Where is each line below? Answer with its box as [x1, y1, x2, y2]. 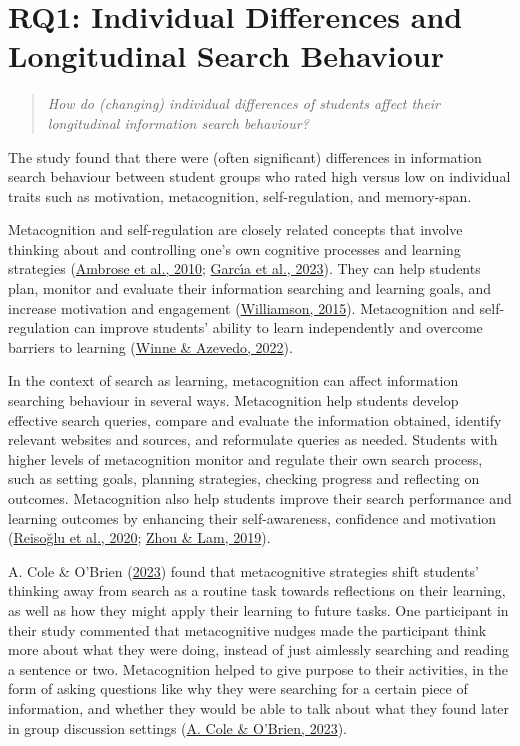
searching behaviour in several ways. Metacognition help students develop [8, 390, 459, 411]
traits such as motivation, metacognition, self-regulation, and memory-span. [8, 185, 472, 206]
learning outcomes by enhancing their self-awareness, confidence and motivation [8, 507, 497, 528]
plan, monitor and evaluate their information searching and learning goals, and [8, 278, 492, 299]
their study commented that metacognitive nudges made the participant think [8, 619, 487, 640]
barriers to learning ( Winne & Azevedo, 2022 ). [8, 336, 293, 357]
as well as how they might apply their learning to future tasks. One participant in [8, 599, 509, 620]
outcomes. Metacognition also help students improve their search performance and [8, 488, 512, 508]
